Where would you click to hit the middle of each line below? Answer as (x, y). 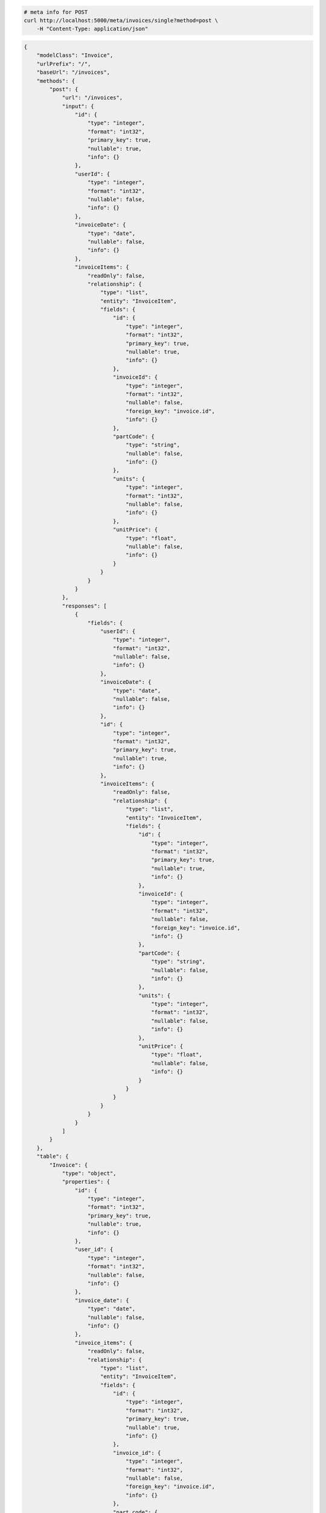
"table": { (53, 1157)
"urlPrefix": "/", (64, 64)
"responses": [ (84, 606)
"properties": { (86, 1182)
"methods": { (56, 81)
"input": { (78, 106)
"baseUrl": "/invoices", (73, 72)
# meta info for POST (56, 12)
